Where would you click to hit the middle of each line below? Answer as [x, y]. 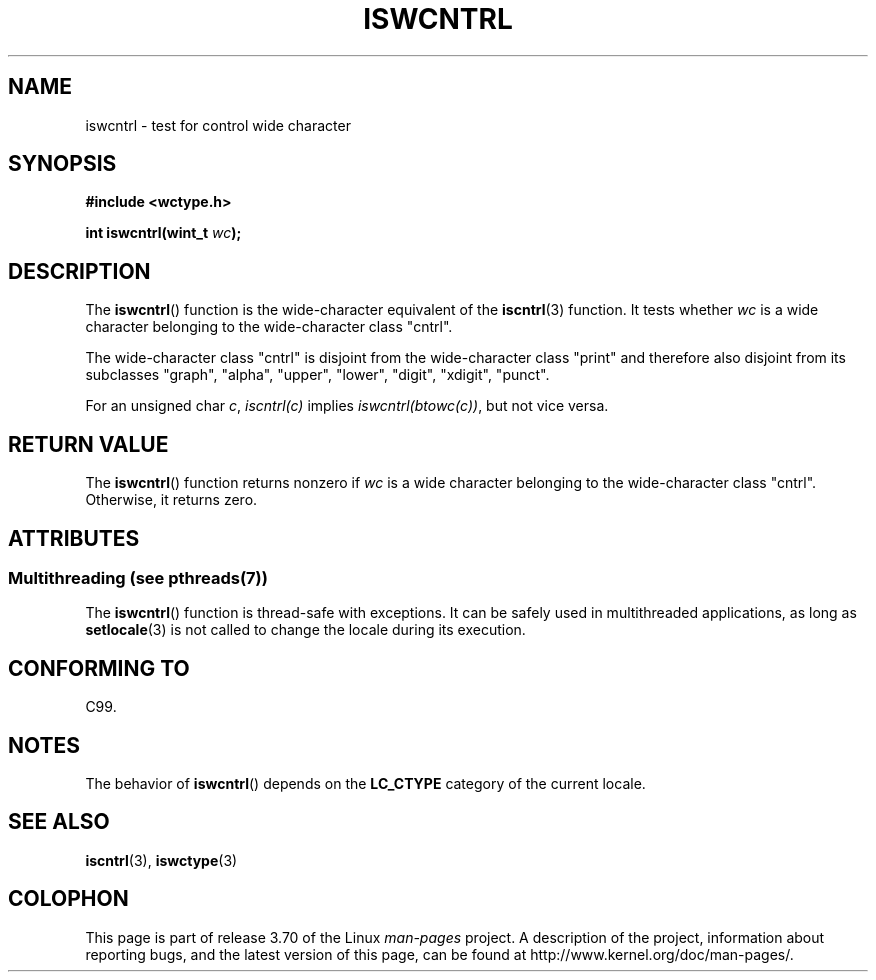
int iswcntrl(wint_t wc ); [163, 233]
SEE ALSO [59, 822]
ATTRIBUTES [74, 538]
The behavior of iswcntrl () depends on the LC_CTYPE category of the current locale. [365, 784]
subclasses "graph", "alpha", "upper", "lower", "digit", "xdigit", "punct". [317, 375]
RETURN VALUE [88, 444]
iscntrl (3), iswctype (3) [161, 860]
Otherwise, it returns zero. [171, 500]
